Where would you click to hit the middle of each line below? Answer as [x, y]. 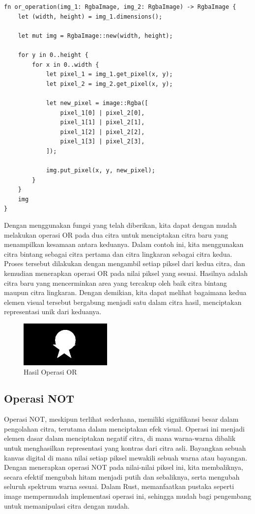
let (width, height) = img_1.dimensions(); [90, 16]
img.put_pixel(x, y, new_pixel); [100, 171]
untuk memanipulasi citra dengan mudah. [67, 505]
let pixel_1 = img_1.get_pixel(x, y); [109, 74]
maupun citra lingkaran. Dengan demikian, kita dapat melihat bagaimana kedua [125, 292]
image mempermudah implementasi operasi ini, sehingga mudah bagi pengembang [128, 496]
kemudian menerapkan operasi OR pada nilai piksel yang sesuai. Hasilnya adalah [126, 273]
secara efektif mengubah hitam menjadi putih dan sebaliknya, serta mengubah [122, 476]
